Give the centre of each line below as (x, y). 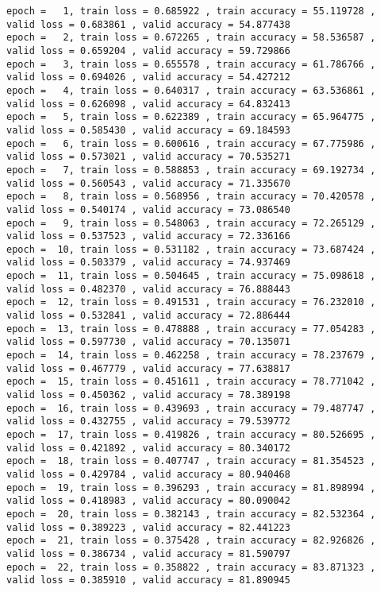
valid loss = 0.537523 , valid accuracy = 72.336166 (148, 236)
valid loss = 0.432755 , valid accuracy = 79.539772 (148, 422)
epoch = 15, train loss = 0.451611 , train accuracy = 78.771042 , (191, 382)
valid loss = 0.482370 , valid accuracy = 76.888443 (148, 289)
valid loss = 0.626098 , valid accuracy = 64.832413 (148, 104)
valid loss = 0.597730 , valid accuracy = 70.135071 (148, 342)
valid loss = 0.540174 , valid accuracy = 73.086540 (148, 209)
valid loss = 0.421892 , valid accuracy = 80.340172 (148, 448)
